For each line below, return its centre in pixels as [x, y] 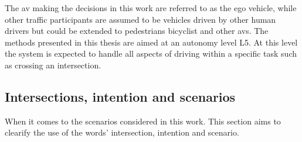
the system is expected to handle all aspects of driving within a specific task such [151, 53]
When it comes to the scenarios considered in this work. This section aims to [143, 121]
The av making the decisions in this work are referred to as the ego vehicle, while [151, 8]
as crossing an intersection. [53, 65]
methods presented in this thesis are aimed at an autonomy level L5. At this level [151, 42]
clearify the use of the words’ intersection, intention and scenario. [122, 132]
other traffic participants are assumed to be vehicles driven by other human [140, 19]
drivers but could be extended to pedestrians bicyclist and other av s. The [137, 31]
